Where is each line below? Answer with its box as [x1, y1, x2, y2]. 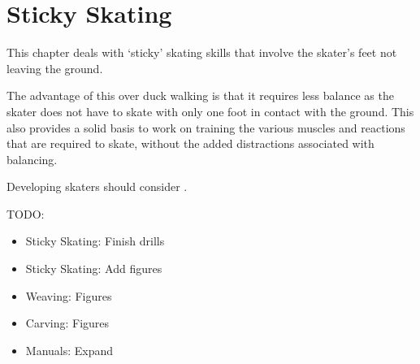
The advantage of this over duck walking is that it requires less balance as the [6, 87, 394, 104]
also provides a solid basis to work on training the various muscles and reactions [6, 119, 405, 136]
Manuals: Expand [25, 341, 114, 358]
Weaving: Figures [25, 287, 112, 304]
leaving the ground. [6, 59, 103, 76]
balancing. [6, 150, 58, 167]
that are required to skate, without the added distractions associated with [6, 135, 375, 152]
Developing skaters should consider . [6, 178, 188, 195]
